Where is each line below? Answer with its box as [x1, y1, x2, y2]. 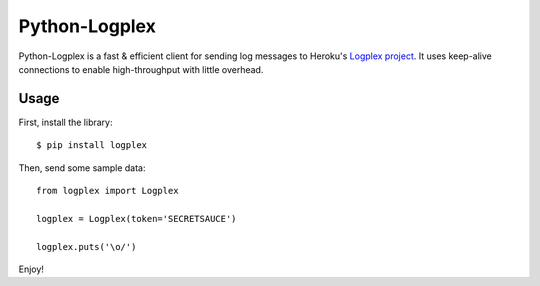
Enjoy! [18, 263, 45, 275]
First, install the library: [18, 116, 113, 128]
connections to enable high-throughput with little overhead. [18, 63, 264, 75]
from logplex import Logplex [36, 185, 179, 197]
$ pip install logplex [36, 140, 148, 151]
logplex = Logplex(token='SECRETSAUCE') [36, 213, 237, 224]
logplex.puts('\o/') [36, 241, 137, 252]
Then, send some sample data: [18, 161, 146, 174]
